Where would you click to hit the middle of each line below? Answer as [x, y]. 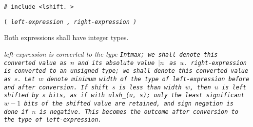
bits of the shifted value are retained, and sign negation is [129, 103]
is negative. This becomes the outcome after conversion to [139, 112]
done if [16, 112]
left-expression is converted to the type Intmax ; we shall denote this [111, 53]
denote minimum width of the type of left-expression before [148, 79]
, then [200, 87]
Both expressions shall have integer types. [66, 37]
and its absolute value [116, 63]
